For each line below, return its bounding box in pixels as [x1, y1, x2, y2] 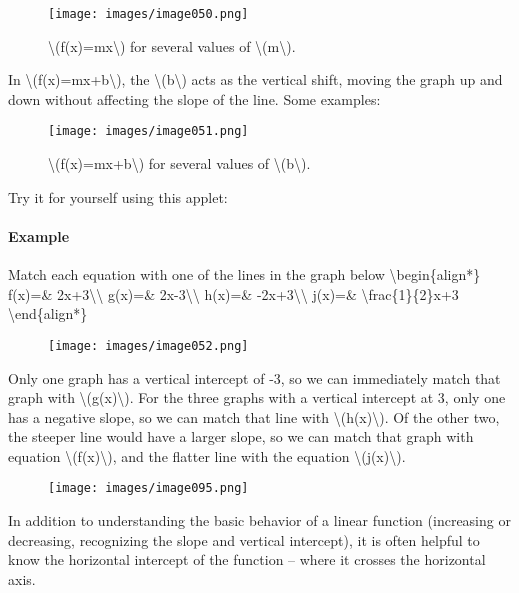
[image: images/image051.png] [48, 124, 249, 139]
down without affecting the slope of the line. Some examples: [8, 88, 381, 109]
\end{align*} [8, 303, 88, 324]
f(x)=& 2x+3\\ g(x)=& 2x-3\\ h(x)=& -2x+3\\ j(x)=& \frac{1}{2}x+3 [8, 283, 459, 304]
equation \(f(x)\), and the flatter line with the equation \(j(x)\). [8, 445, 406, 466]
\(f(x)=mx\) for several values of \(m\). [48, 35, 296, 56]
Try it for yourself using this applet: [8, 186, 228, 207]
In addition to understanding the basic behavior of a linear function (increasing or [8, 510, 511, 531]
